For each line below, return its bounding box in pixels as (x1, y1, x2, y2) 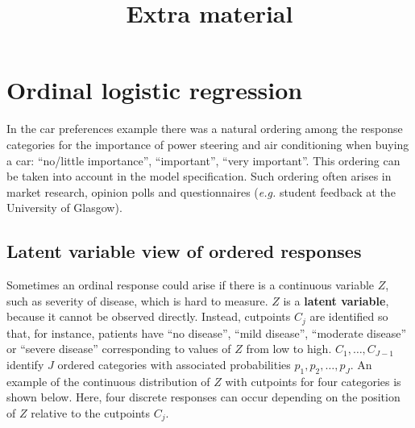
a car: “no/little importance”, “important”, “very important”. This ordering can (6, 152, 400, 168)
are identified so (309, 308, 388, 325)
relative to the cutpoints (31, 404, 151, 421)
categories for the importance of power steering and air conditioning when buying (6, 135, 409, 152)
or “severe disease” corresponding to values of (6, 340, 231, 357)
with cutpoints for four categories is (225, 372, 401, 389)
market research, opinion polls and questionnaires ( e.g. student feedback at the (6, 183, 396, 200)
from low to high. (246, 340, 332, 357)
